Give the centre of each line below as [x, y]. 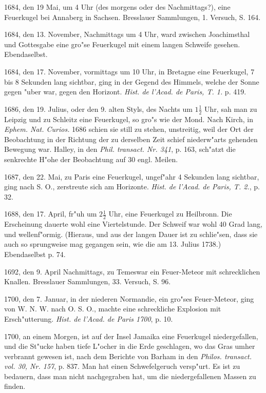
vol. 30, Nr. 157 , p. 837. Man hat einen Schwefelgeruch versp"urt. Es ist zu [122, 366]
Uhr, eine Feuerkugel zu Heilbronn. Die [170, 214]
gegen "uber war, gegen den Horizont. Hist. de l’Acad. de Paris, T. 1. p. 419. [125, 92]
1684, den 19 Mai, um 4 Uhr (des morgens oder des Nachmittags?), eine [117, 7]
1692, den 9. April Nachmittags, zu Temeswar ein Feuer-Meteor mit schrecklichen [132, 271]
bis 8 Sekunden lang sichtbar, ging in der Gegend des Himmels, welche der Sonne [132, 81]
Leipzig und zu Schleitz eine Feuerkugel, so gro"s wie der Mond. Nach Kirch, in [129, 119]
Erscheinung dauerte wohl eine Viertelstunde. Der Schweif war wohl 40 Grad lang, [133, 224]
